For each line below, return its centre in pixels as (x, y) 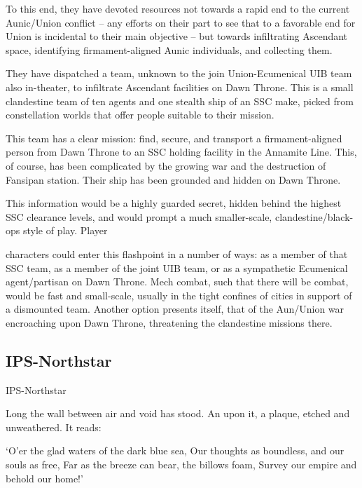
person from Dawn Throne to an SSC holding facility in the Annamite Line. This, (181, 152)
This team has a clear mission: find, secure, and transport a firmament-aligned (174, 138)
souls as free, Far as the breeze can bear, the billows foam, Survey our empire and (181, 465)
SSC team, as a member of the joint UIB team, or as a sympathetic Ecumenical (177, 267)
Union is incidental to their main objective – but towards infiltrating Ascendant (177, 36)
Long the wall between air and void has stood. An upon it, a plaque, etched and (178, 413)
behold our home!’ (44, 478)
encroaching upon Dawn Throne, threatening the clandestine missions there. (169, 322)
